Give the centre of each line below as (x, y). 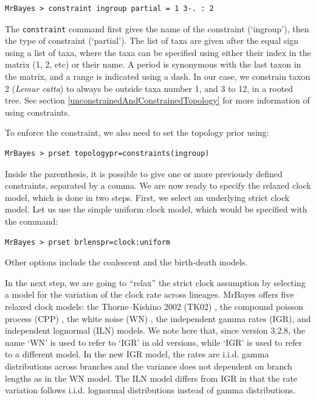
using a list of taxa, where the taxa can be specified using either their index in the (158, 52)
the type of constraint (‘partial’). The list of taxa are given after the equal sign (152, 40)
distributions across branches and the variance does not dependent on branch (149, 366)
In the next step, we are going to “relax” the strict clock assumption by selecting (155, 282)
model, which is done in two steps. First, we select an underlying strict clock (147, 197)
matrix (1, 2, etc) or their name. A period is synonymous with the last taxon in (153, 64)
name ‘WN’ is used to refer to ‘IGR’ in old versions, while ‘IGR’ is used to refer (153, 342)
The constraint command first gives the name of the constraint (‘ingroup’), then (157, 28)
